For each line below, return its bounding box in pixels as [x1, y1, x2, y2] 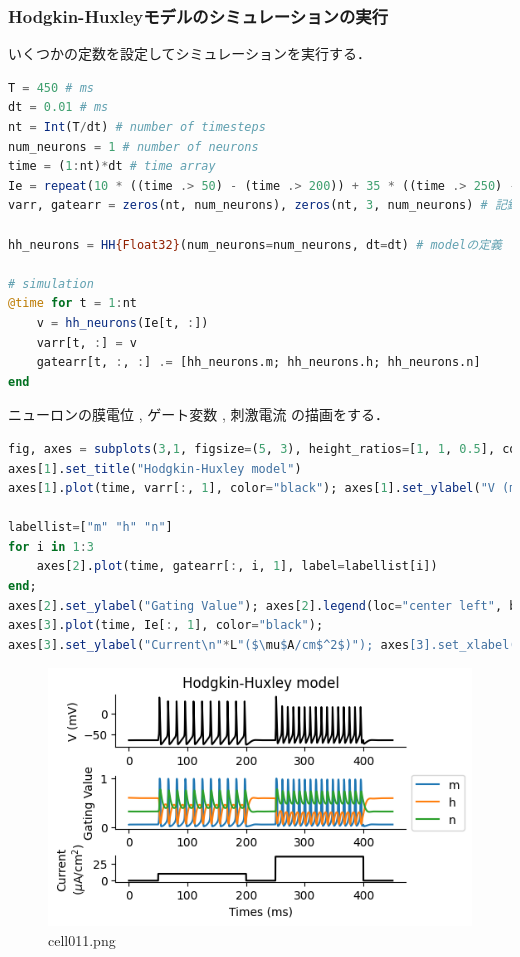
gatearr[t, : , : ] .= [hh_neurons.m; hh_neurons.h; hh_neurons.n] [36, 355, 481, 370]
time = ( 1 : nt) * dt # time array [8, 159, 216, 174]
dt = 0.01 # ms [8, 100, 109, 115]
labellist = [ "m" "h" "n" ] [8, 520, 173, 535]
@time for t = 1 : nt [8, 296, 137, 311]
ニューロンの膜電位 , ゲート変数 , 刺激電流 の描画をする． [8, 404, 390, 425]
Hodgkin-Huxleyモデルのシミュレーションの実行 [8, 3, 388, 28]
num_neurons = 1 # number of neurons [8, 139, 259, 154]
